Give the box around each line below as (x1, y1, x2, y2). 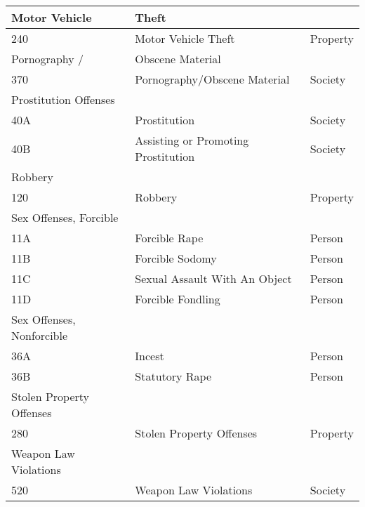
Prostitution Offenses (11, 91, 115, 107)
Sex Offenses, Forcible (11, 209, 119, 225)
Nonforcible (11, 327, 68, 343)
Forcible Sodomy (135, 250, 217, 266)
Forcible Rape (135, 230, 204, 246)
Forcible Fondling (135, 291, 220, 307)
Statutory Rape (135, 368, 212, 384)
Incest (135, 348, 164, 364)
